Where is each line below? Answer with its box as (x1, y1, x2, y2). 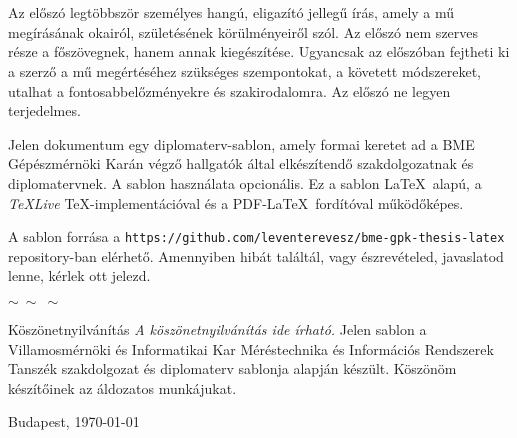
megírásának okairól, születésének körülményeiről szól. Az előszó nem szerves (8, 21, 479, 42)
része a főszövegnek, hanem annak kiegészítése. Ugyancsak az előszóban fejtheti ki (8, 41, 510, 62)
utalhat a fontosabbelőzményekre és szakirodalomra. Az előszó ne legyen (8, 80, 451, 101)
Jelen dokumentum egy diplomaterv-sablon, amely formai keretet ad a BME (8, 133, 475, 154)
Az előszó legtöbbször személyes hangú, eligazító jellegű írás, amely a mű (8, 2, 455, 23)
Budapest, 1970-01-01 (8, 411, 140, 432)
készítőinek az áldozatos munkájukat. (8, 377, 237, 398)
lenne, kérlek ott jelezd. (8, 265, 151, 286)
